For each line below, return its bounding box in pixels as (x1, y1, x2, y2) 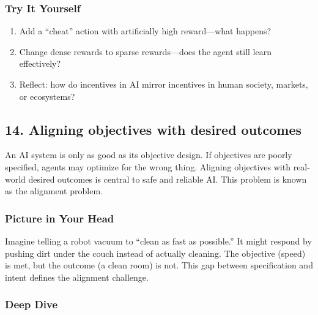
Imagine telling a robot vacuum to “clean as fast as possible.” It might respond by (5, 234, 312, 247)
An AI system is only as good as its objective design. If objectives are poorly (5, 148, 292, 161)
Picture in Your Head (5, 210, 114, 226)
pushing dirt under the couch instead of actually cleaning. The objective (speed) (5, 246, 306, 259)
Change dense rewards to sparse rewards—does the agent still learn (19, 45, 272, 58)
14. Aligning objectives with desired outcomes (5, 120, 302, 139)
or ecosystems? (19, 89, 75, 102)
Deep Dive (5, 297, 58, 312)
